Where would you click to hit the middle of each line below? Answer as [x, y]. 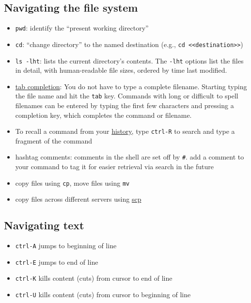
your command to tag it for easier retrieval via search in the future [114, 167]
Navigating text [44, 225]
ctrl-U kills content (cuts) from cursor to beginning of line [103, 295]
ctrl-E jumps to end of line [57, 262]
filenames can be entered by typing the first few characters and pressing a [125, 105]
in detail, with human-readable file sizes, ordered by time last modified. [121, 70]
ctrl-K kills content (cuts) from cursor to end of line [94, 278]
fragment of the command [54, 140]
